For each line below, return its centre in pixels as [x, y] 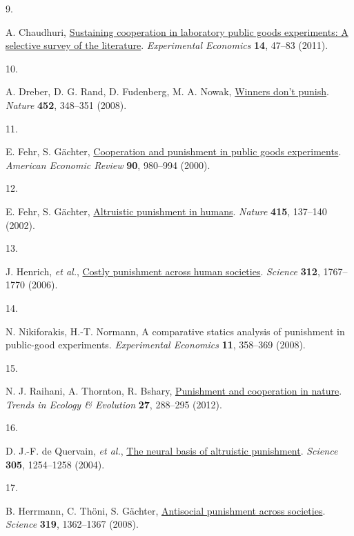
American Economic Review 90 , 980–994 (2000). [108, 165]
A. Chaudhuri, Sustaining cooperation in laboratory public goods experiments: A [177, 31]
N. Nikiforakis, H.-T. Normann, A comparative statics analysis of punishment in [175, 331]
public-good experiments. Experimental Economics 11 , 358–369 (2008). [156, 345]
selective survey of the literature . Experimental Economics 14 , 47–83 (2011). [167, 45]
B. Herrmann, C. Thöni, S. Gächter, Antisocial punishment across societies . [166, 510]
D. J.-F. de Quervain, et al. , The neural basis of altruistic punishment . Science [172, 451]
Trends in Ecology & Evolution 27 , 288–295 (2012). [114, 404]
